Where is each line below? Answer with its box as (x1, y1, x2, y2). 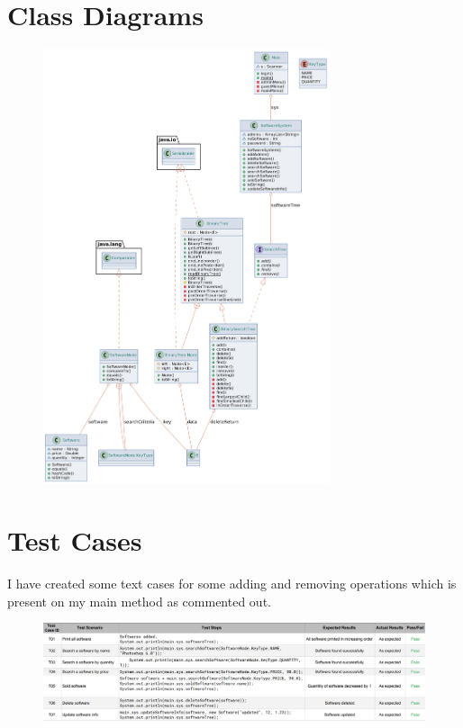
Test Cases (7, 522, 142, 559)
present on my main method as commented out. (7, 591, 271, 610)
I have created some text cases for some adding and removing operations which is (7, 574, 457, 593)
